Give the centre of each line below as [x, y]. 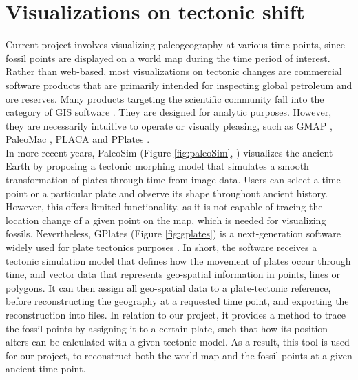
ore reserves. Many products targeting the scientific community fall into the [165, 98]
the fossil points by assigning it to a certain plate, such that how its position [167, 328]
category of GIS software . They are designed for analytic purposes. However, [169, 112]
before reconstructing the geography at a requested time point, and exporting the [177, 301]
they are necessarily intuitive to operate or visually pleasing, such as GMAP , [169, 125]
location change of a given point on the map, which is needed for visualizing [166, 220]
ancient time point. [46, 369]
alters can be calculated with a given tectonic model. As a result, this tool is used [178, 342]
